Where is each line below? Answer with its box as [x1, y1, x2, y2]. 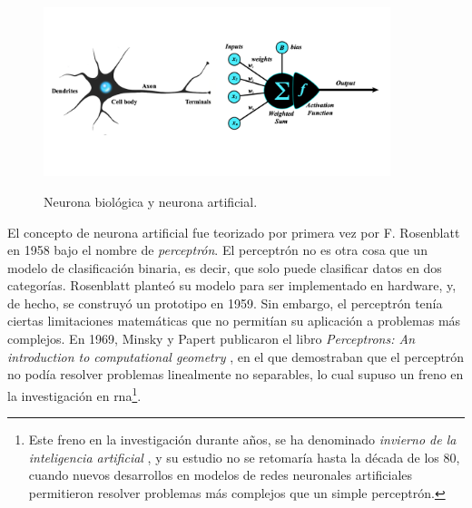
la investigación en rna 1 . [7, 383, 142, 405]
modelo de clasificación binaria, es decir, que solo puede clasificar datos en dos [7, 258, 442, 277]
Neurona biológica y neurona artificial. [44, 191, 258, 210]
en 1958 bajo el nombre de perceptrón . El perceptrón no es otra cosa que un [7, 240, 428, 259]
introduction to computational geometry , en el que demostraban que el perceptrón [7, 347, 465, 366]
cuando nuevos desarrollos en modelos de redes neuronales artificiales [28, 465, 413, 484]
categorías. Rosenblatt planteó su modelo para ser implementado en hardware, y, [7, 276, 457, 295]
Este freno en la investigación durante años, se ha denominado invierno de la [28, 430, 457, 449]
